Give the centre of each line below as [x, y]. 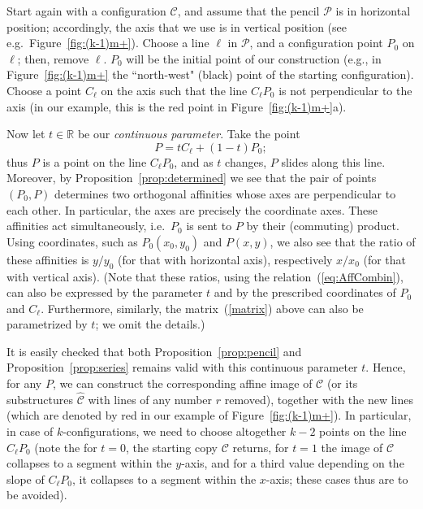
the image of [352, 447]
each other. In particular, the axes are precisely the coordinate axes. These [192, 209]
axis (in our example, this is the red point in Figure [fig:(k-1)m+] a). [177, 106]
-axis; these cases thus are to [337, 479]
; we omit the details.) [150, 324]
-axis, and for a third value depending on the [293, 463]
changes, [246, 161]
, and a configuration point [316, 43]
